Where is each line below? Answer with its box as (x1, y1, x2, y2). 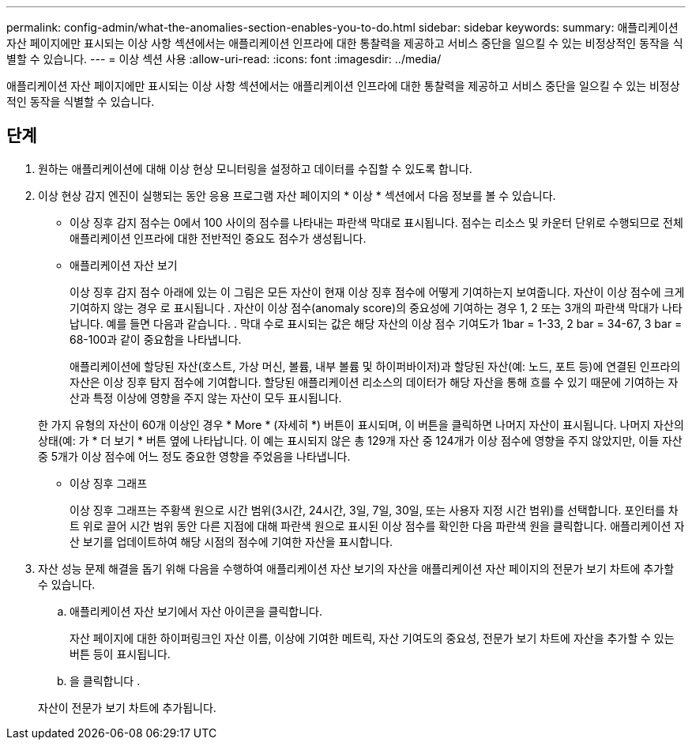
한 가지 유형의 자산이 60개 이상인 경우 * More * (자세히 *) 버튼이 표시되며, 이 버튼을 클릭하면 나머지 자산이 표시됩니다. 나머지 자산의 (38, 417, 684, 431)
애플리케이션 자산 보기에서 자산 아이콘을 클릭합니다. (70, 604, 322, 618)
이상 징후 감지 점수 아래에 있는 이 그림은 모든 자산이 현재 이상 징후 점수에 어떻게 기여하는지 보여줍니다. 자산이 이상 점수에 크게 (70, 284, 685, 299)
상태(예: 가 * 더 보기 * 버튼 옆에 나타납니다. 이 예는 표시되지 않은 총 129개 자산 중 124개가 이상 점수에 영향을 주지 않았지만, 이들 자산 (38, 433, 683, 447)
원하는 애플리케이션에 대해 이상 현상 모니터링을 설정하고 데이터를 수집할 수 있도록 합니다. (38, 161, 472, 175)
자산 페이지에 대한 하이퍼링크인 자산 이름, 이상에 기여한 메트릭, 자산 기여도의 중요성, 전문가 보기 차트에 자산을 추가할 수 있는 (70, 631, 675, 645)
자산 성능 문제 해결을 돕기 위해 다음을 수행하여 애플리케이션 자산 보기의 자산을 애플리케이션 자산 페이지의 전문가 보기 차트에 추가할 (38, 561, 675, 575)
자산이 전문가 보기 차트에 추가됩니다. (38, 700, 216, 714)
